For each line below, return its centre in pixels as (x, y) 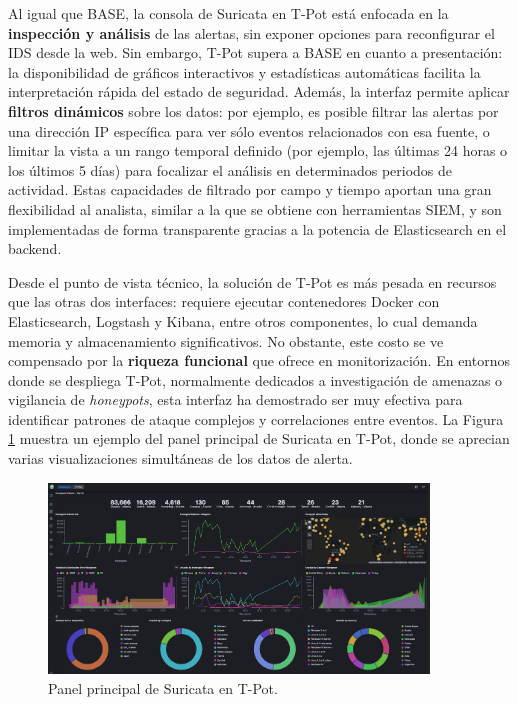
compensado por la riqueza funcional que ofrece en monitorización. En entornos (259, 360)
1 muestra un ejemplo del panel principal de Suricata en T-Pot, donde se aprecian (259, 438)
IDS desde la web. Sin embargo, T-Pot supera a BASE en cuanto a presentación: (255, 52)
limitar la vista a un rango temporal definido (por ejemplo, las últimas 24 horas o (258, 150)
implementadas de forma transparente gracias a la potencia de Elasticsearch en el (257, 228)
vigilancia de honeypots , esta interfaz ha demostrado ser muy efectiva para (235, 399)
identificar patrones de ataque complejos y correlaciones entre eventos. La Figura (256, 418)
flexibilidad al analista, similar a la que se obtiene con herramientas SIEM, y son (255, 208)
